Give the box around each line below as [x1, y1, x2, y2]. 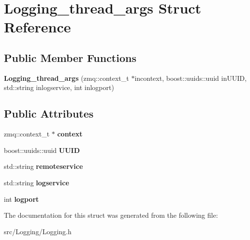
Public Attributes [4, 106, 94, 121]
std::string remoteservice [4, 161, 83, 171]
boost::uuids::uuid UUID [4, 145, 80, 155]
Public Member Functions [4, 50, 136, 65]
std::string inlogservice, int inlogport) [4, 82, 114, 92]
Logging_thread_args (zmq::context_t [4, 73, 129, 83]
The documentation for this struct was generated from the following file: [4, 210, 218, 220]
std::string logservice [4, 177, 69, 187]
